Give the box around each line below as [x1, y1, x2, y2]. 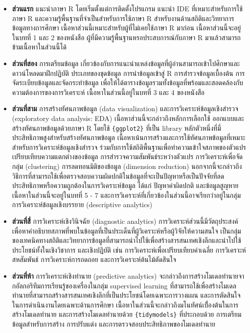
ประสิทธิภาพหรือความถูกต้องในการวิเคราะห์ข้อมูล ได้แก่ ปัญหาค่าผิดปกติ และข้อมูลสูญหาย [12, 180, 239, 190]
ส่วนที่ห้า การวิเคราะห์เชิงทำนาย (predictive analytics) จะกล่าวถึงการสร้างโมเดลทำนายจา [12, 270, 245, 281]
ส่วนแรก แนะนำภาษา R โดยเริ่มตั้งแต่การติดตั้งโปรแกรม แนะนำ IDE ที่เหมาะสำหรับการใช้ [12, 3, 243, 13]
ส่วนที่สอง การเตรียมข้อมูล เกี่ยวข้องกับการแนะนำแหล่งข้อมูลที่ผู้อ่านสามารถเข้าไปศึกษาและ [12, 58, 240, 68]
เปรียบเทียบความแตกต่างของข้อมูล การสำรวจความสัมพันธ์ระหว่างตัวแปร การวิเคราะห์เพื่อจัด [12, 151, 243, 162]
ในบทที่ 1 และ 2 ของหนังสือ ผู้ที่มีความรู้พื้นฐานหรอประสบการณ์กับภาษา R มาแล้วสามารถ [12, 32, 241, 42]
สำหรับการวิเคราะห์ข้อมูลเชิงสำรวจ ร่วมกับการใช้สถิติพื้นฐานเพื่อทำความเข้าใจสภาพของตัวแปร [12, 142, 246, 152]
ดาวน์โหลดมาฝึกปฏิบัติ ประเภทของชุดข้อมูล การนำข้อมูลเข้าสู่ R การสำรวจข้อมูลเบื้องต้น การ [12, 68, 245, 78]
